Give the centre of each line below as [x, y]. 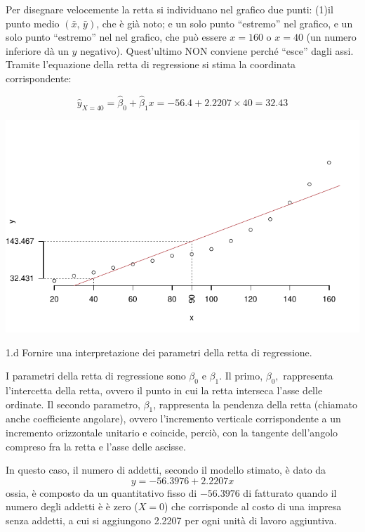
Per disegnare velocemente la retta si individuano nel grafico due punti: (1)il [170, 9]
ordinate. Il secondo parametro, [73, 404]
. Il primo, [241, 376]
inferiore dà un [37, 50]
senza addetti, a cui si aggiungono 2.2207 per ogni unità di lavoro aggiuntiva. [171, 520]
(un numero [331, 37]
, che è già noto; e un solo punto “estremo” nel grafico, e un [225, 23]
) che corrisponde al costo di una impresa [253, 506]
